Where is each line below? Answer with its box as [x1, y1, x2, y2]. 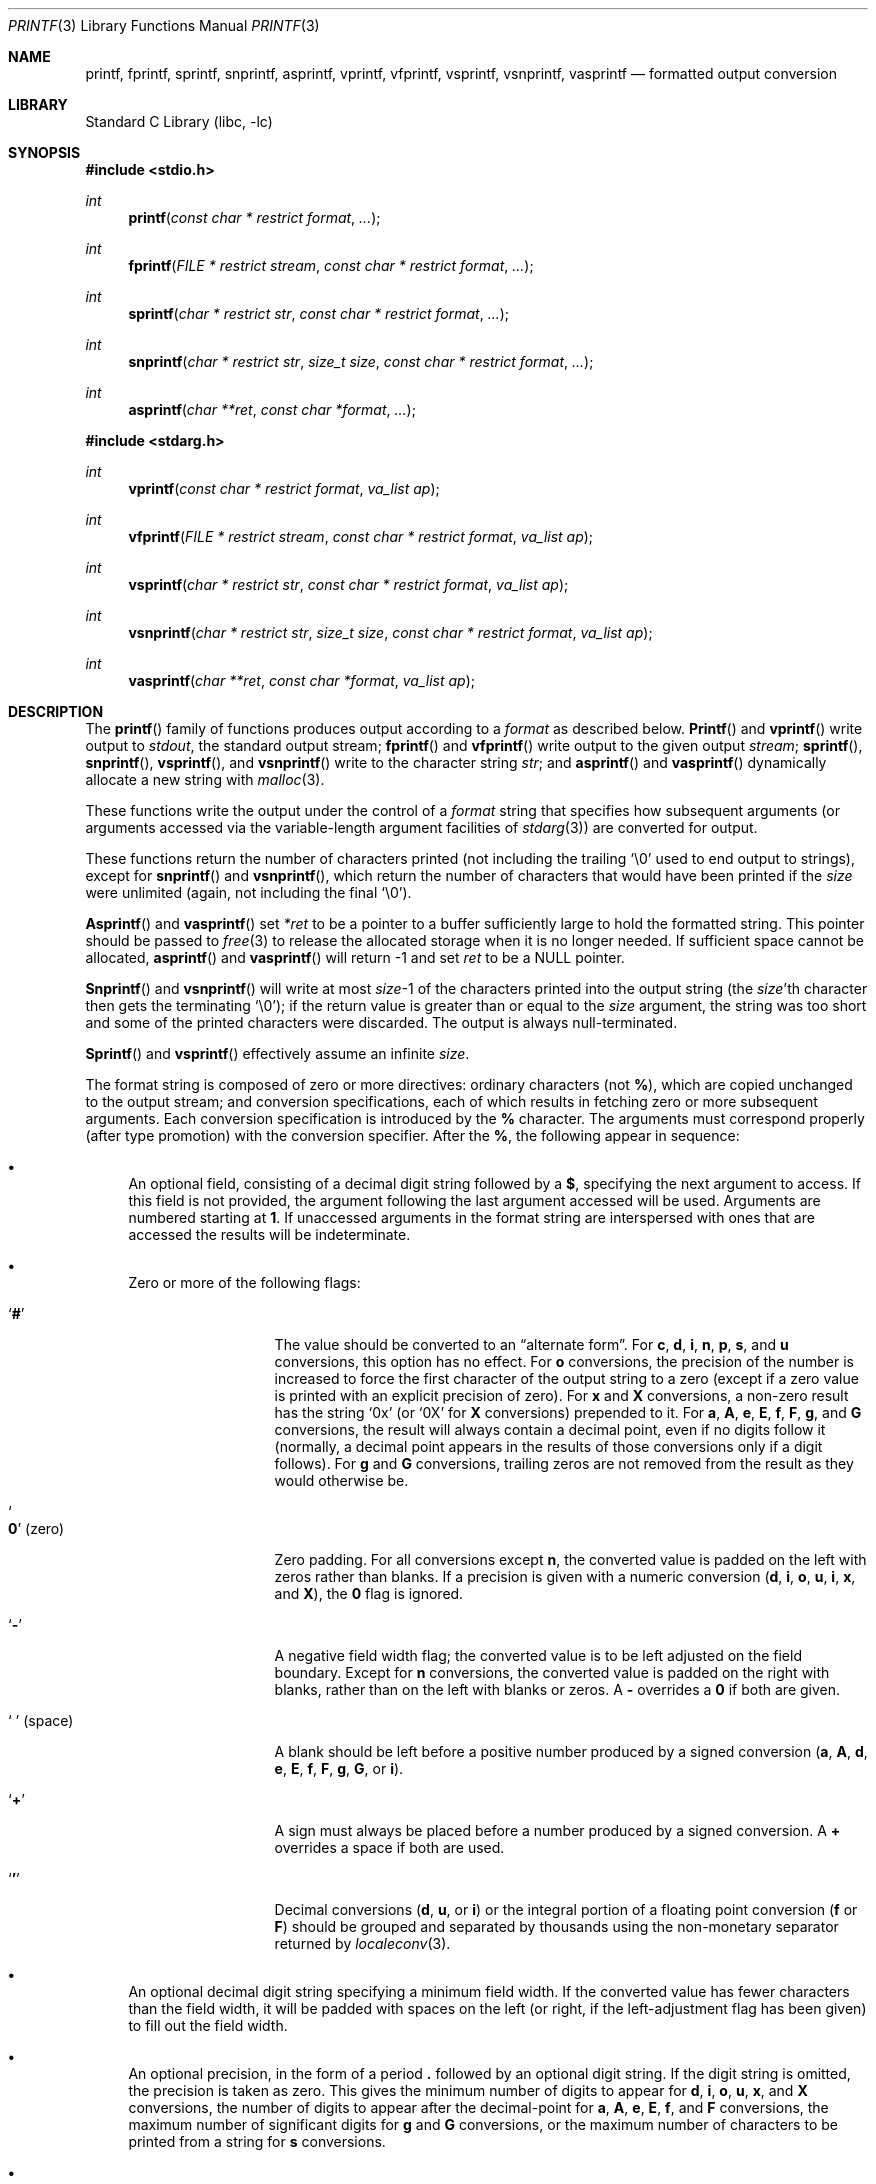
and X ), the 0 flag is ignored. [274, 1585, 464, 1602]
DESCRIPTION [8, 703, 104, 720]
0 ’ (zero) [8, 1520, 65, 1537]
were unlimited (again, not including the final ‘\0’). [85, 884, 412, 901]
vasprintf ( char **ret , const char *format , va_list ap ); [128, 672, 476, 689]
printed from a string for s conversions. [128, 2133, 386, 2150]
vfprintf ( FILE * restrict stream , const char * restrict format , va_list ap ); [128, 528, 594, 545]
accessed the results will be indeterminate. [128, 1226, 411, 1243]
